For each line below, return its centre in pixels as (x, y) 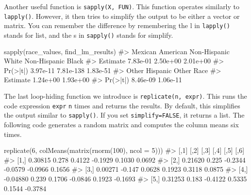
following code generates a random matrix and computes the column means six (121, 124)
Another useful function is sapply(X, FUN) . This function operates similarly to (122, 6)
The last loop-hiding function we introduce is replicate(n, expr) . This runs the (125, 96)
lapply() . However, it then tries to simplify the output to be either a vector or (122, 16)
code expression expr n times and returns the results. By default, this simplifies (122, 105)
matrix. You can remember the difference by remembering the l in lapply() (117, 25)
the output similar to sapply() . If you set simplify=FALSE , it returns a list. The (124, 115)
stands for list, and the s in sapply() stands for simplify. (89, 35)
